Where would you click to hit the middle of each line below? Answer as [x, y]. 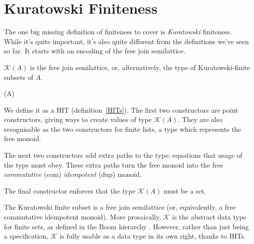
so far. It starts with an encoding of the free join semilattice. [95, 51]
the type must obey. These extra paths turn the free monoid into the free [114, 164]
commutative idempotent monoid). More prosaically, [82, 217]
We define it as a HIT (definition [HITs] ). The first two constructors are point [121, 110]
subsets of [19, 77]
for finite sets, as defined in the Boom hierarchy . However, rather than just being [127, 226]
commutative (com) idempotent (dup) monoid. [73, 174]
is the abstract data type [209, 217]
